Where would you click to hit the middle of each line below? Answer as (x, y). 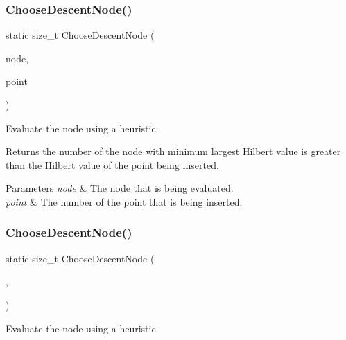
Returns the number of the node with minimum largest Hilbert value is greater (173, 151)
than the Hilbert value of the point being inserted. (112, 164)
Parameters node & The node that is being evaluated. (120, 188)
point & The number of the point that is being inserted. (124, 201)
